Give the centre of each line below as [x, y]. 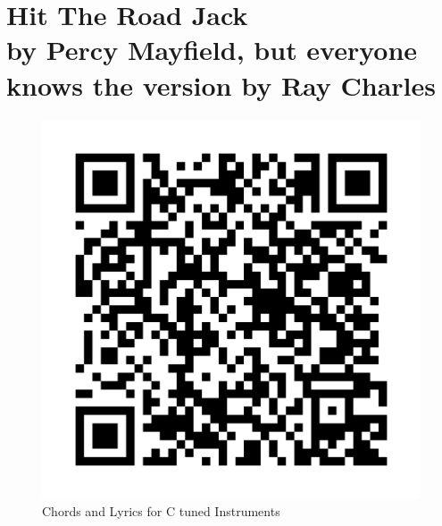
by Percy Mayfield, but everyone [212, 50]
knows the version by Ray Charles [221, 85]
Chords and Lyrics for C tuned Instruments [161, 511]
